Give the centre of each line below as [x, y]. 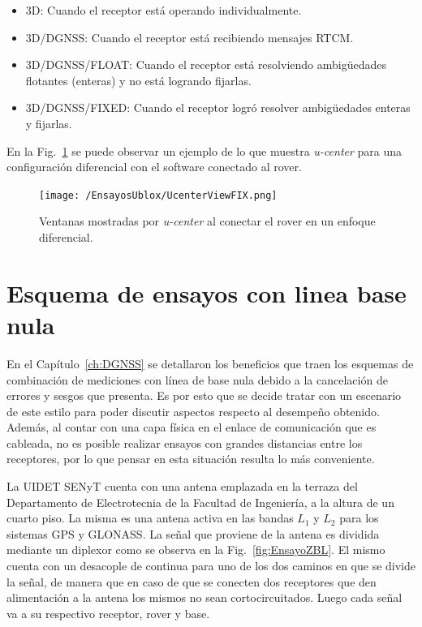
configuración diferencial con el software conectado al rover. [154, 167]
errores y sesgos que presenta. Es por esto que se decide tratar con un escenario [204, 395]
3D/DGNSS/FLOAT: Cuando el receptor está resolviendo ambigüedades [206, 64]
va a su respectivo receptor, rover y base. [108, 613]
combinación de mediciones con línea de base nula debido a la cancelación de [197, 379]
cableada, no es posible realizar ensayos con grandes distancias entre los [185, 442]
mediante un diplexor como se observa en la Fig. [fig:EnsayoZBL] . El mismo [196, 550]
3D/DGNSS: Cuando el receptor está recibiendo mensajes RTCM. [189, 37]
